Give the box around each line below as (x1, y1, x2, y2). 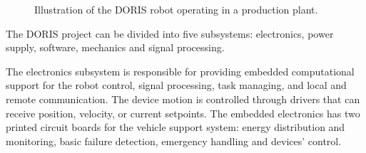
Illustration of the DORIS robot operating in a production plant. (34, 2, 318, 16)
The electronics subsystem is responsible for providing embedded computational (6, 63, 355, 78)
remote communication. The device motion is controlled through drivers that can (6, 91, 360, 106)
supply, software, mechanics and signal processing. (6, 40, 225, 55)
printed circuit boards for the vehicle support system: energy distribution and (6, 120, 345, 134)
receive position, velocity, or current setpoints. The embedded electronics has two (6, 105, 360, 120)
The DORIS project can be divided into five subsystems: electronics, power (6, 26, 334, 41)
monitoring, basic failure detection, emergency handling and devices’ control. (6, 133, 342, 148)
